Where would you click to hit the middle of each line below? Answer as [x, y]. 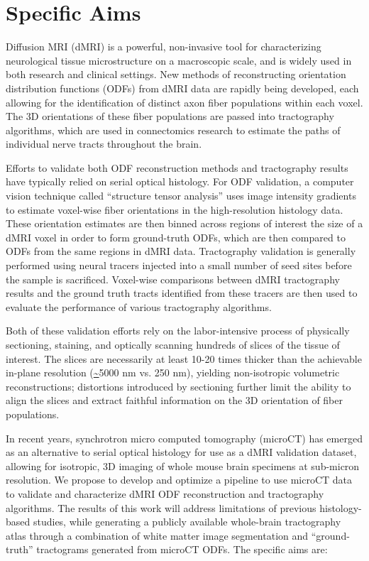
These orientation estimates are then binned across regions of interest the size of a [184, 223]
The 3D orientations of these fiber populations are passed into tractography [170, 116]
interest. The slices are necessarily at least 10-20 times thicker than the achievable [184, 358]
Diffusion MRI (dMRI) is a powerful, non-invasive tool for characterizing [164, 47]
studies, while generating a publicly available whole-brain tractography [187, 522]
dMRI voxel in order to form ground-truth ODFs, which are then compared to [176, 237]
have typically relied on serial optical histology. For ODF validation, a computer [180, 181]
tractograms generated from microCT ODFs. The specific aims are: [182, 549]
